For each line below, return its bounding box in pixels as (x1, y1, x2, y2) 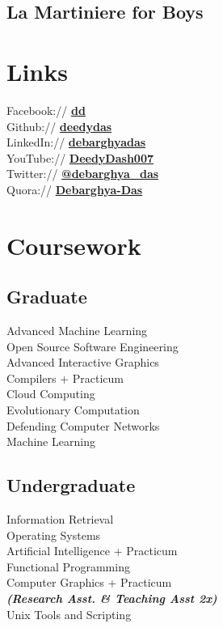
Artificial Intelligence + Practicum (6, 542, 178, 559)
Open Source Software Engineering (6, 337, 179, 354)
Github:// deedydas (6, 117, 112, 134)
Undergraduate (6, 473, 136, 498)
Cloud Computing (6, 385, 95, 402)
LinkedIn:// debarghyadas (6, 134, 146, 151)
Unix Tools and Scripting (6, 605, 132, 622)
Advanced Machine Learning (6, 322, 148, 339)
